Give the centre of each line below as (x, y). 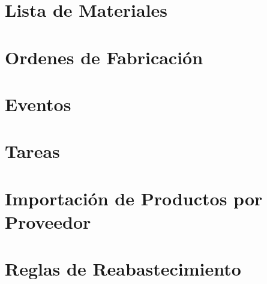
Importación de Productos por (134, 198)
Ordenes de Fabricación (104, 57)
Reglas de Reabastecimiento (123, 269)
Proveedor (48, 221)
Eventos (38, 104)
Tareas (32, 151)
